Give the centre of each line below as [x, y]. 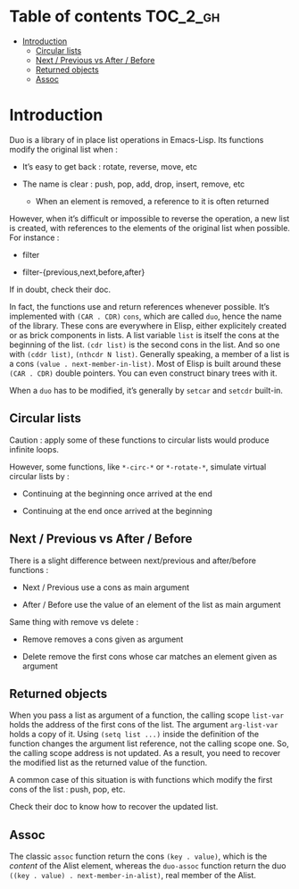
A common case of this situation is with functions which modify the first [141, 780]
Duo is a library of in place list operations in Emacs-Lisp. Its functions [137, 139]
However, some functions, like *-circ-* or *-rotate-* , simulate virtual [138, 467]
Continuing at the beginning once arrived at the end [117, 494]
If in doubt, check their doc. [60, 289]
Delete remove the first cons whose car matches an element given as [149, 656]
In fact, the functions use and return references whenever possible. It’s [140, 306]
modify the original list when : [64, 149]
